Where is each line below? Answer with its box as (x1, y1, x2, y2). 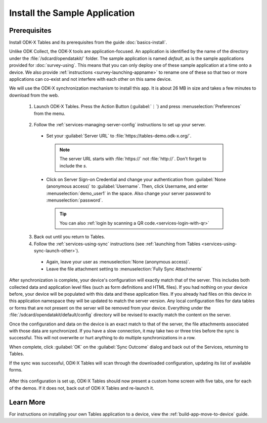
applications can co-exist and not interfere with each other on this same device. (9, 76, 172, 82)
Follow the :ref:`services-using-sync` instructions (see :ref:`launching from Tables (34, 241, 201, 247)
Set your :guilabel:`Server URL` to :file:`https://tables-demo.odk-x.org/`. (46, 133, 192, 139)
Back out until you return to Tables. (34, 234, 105, 240)
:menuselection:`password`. (46, 197, 103, 203)
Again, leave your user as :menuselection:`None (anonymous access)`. (46, 259, 190, 265)
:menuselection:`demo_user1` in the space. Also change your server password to (46, 190, 211, 196)
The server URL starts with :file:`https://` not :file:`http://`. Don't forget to (59, 156, 207, 162)
